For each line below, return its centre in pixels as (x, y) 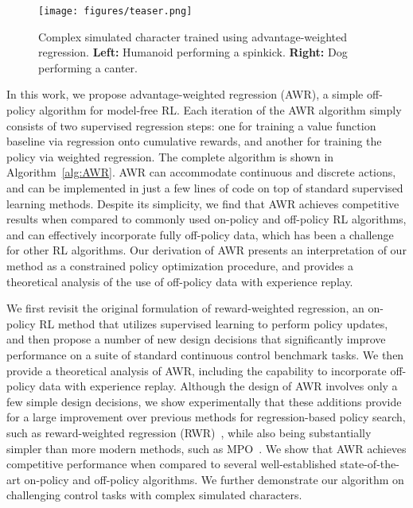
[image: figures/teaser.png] (115, 11)
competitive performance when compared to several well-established (171, 464)
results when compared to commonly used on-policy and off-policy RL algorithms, (206, 219)
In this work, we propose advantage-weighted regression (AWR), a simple (185, 94)
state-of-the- (370, 464)
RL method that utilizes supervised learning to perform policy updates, (214, 323)
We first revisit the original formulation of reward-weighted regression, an (185, 308)
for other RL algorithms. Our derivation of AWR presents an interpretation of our (206, 250)
